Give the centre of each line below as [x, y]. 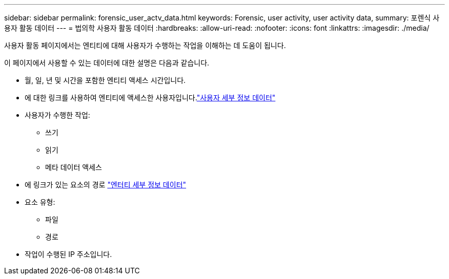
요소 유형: [40, 202]
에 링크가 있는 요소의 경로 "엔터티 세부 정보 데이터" [106, 185]
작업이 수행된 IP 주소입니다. [68, 254]
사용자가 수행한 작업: [57, 115]
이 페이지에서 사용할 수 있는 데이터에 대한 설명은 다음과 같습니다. [107, 63]
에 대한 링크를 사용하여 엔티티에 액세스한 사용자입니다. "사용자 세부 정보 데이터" [150, 98]
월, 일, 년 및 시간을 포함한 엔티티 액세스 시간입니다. [105, 80]
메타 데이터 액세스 [74, 167]
